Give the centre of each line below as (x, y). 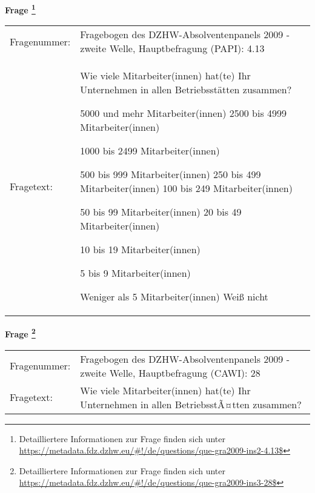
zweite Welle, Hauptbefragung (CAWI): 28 (170, 372)
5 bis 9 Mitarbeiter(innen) (135, 273)
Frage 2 (20, 333)
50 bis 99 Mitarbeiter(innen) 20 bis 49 (161, 212)
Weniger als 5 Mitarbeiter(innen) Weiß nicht (174, 297)
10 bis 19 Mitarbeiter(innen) (140, 250)
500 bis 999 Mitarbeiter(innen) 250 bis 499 (171, 174)
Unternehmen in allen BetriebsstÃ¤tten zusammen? (191, 404)
